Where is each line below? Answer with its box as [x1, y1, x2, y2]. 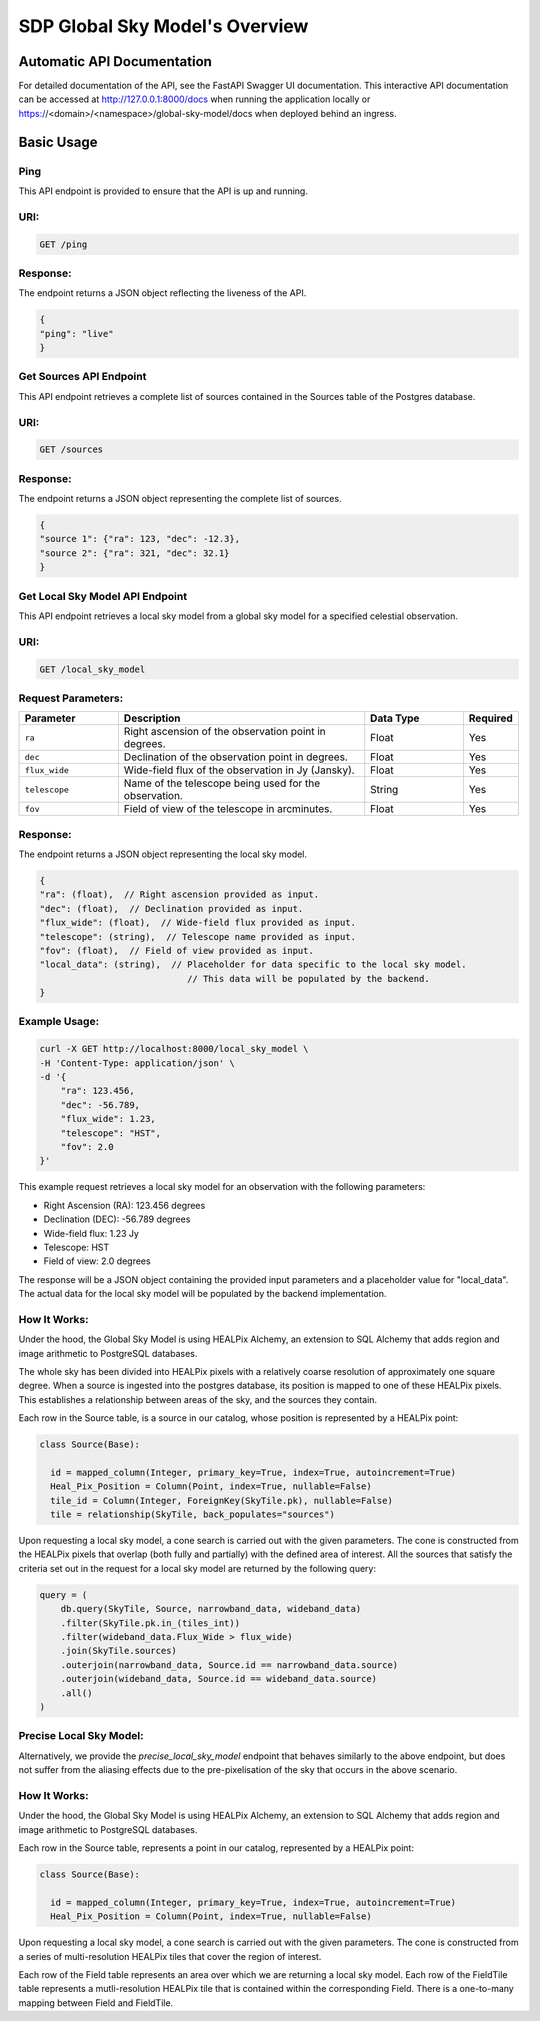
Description [123, 711, 181, 725]
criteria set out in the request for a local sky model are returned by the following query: [18, 1562, 377, 1574]
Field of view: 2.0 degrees [43, 1255, 151, 1267]
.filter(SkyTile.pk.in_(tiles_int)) [60, 1617, 240, 1629]
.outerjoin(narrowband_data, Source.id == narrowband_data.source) [60, 1659, 399, 1670]
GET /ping [39, 238, 88, 250]
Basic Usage [18, 133, 98, 150]
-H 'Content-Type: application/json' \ [39, 1057, 235, 1069]
